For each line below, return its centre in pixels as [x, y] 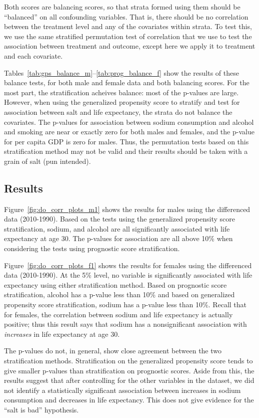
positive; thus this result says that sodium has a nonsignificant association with [125, 324]
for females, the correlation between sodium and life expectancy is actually [118, 314]
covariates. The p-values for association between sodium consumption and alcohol [129, 122]
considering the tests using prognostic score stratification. [92, 248]
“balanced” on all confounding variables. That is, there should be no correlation [126, 16]
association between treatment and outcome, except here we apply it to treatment [130, 46]
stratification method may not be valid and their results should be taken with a [126, 151]
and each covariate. [33, 55]
